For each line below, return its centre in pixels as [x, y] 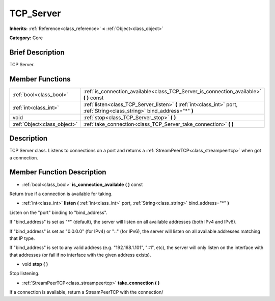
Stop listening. [24, 273]
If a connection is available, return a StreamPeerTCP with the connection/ [86, 292]
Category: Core [26, 38]
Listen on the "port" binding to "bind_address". [58, 212]
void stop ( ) [35, 264]
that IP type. [22, 238]
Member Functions [40, 79]
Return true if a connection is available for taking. [61, 194]
